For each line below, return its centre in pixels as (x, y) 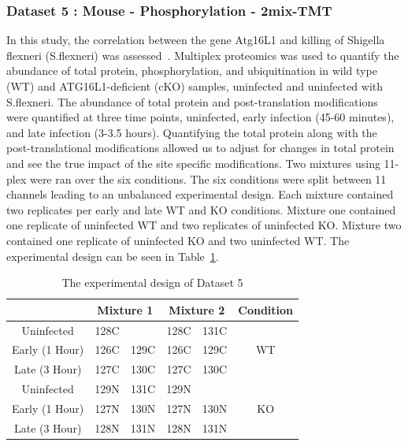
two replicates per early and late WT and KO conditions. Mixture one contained (201, 209)
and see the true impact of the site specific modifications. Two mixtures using (193, 163)
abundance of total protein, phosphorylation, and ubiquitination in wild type (192, 71)
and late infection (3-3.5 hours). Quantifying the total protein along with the (192, 132)
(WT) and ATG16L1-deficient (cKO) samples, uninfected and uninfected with (195, 86)
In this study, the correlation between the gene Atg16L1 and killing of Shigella (196, 40)
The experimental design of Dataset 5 (152, 282)
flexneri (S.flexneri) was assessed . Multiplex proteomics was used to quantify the (203, 55)
